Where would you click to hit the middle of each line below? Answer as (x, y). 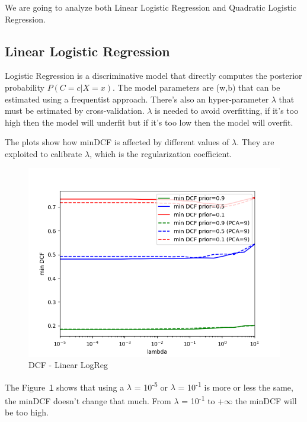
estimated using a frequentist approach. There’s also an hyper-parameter (137, 99)
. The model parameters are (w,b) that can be (196, 87)
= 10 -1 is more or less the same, (236, 386)
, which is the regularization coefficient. (161, 153)
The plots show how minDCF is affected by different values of (117, 142)
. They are (255, 142)
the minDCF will (266, 400)
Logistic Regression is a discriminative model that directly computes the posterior (153, 76)
